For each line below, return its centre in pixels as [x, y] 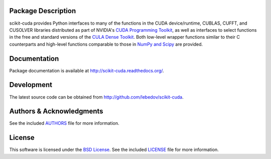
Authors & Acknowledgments [56, 111]
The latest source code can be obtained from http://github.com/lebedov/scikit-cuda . [96, 97]
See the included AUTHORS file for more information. [64, 123]
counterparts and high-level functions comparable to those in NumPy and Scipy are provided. [106, 44]
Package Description [43, 11]
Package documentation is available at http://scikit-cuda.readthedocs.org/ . [87, 70]
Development [31, 85]
